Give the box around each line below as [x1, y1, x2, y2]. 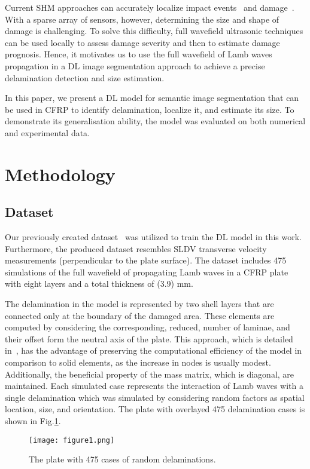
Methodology [5, 161, 116, 186]
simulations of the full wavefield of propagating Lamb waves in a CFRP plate [5, 265, 288, 278]
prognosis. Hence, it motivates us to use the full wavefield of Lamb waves [5, 48, 272, 60]
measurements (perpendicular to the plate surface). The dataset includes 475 [5, 254, 287, 266]
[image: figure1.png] [29, 436, 115, 445]
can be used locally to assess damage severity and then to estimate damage [5, 36, 280, 48]
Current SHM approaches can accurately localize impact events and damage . [5, 1, 294, 13]
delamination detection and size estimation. [5, 71, 165, 84]
